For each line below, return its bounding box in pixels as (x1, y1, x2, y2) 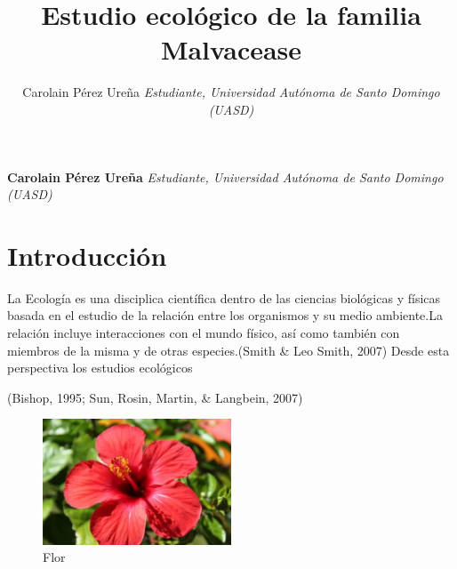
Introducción (7, 236, 167, 273)
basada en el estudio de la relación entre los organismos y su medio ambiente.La (7, 306, 443, 325)
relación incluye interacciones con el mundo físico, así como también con (7, 324, 400, 341)
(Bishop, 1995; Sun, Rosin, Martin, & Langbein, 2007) (7, 388, 303, 406)
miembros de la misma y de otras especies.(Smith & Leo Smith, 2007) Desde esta (7, 341, 450, 359)
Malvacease (160, 31, 302, 68)
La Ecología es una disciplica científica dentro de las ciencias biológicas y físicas (7, 288, 441, 307)
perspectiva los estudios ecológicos (7, 358, 193, 377)
